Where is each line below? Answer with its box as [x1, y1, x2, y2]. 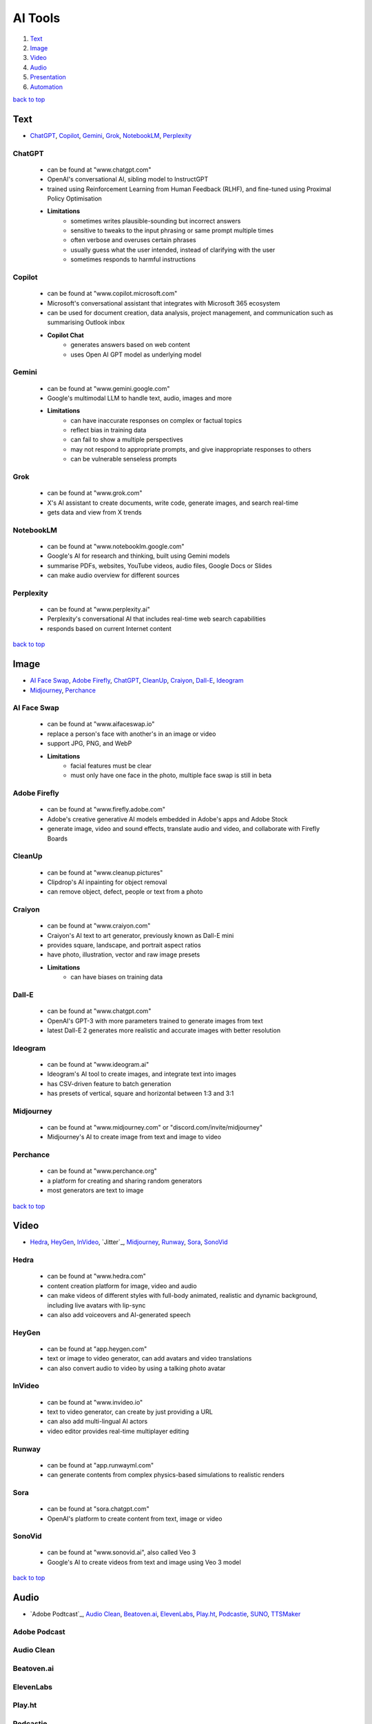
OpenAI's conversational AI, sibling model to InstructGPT [47, 175, 209, 183]
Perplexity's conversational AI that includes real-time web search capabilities [47, 614, 267, 623]
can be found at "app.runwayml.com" [47, 1461, 154, 1469]
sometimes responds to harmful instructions [70, 255, 196, 263]
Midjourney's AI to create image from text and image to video [47, 1133, 222, 1141]
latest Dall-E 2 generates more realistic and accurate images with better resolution [47, 1026, 281, 1034]
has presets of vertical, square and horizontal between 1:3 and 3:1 [47, 1090, 234, 1098]
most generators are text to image [47, 1186, 144, 1194]
